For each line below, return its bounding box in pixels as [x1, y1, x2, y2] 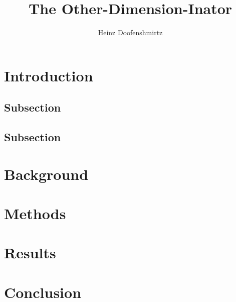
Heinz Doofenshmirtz [98, 27, 163, 38]
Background [4, 163, 89, 184]
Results [4, 242, 56, 263]
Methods [4, 203, 66, 224]
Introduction [4, 65, 93, 85]
